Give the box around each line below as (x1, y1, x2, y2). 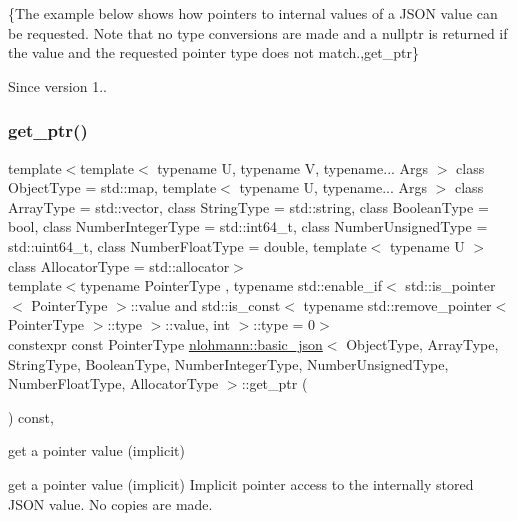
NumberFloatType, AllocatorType (8, 373, 219, 394)
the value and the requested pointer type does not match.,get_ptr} (8, 42, 419, 63)
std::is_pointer (405, 275, 496, 296)
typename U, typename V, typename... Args (157, 157, 429, 178)
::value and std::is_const (130, 294, 281, 315)
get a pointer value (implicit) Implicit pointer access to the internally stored (8, 473, 474, 494)
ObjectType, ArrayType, (346, 333, 499, 354)
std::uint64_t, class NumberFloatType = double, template (8, 235, 367, 256)
